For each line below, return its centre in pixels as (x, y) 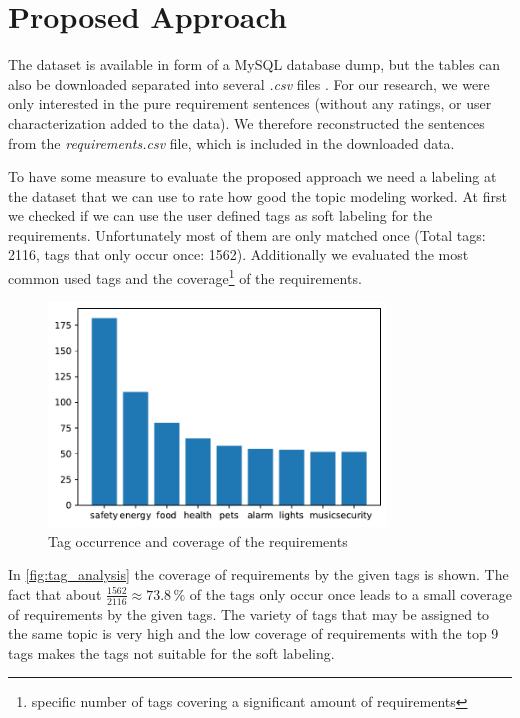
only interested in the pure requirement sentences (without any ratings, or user (250, 103)
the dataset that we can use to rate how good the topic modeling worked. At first (257, 195)
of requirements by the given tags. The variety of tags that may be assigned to (249, 613)
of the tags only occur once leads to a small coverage (351, 593)
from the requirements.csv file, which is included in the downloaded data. (231, 142)
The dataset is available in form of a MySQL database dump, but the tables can (254, 64)
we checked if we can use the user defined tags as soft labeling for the (220, 215)
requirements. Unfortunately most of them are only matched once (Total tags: (247, 234)
